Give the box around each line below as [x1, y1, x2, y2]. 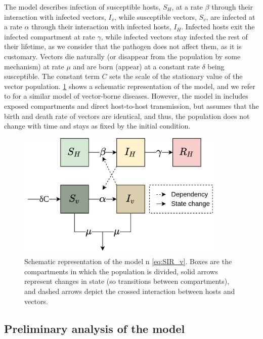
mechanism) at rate [4, 61, 64, 71]
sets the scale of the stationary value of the [109, 71, 243, 81]
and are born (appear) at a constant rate [73, 61, 200, 71]
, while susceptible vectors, [114, 11, 197, 22]
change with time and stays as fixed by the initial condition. [4, 120, 191, 131]
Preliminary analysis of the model [4, 320, 185, 336]
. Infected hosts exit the [181, 21, 255, 32]
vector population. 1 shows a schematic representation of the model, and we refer [4, 80, 255, 91]
